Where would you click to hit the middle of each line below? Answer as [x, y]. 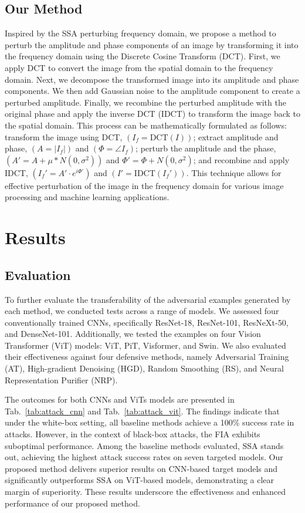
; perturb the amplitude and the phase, [206, 148]
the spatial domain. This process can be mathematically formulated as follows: [146, 125]
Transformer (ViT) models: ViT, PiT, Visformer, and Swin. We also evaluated [145, 345]
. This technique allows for [234, 172]
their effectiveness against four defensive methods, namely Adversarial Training [147, 357]
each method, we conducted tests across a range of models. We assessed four [142, 311]
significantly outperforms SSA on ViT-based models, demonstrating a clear [140, 480]
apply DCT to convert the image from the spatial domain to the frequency [139, 67]
